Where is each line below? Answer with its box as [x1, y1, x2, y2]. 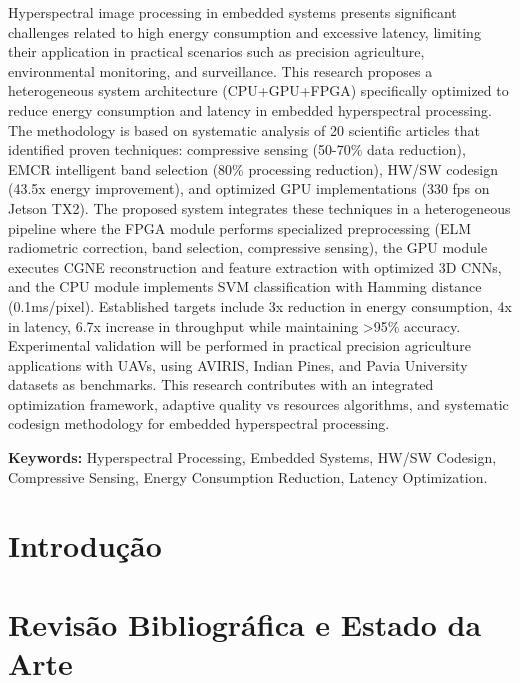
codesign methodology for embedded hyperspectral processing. [8, 413, 390, 434]
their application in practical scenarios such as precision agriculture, [8, 41, 425, 62]
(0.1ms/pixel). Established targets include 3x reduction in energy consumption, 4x [8, 295, 512, 316]
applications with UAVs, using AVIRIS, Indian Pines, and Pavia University [8, 354, 468, 375]
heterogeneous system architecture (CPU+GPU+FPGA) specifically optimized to [8, 80, 509, 101]
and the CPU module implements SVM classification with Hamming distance [8, 276, 482, 297]
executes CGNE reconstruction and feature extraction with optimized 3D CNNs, [8, 256, 502, 277]
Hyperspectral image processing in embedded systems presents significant [8, 2, 457, 22]
